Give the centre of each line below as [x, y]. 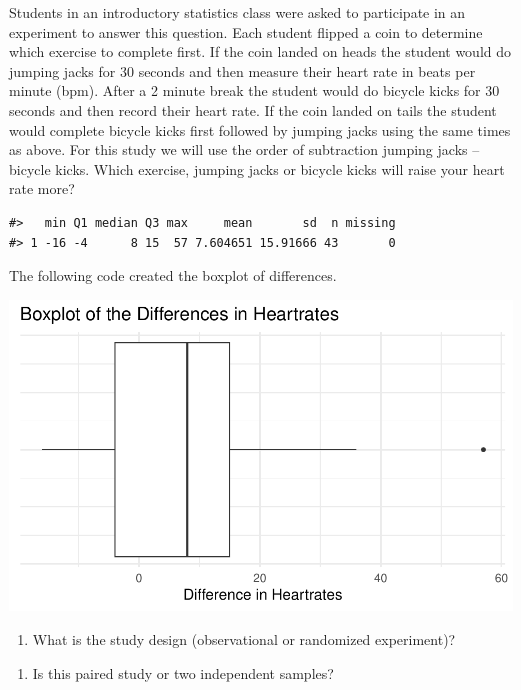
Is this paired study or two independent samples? [183, 672]
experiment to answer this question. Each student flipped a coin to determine [246, 31]
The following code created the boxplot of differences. [173, 275]
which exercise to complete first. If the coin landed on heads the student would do [260, 51]
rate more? [42, 188]
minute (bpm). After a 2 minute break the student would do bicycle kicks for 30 [254, 90]
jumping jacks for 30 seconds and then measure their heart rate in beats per [242, 70]
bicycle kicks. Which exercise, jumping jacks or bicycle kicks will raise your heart [257, 168]
